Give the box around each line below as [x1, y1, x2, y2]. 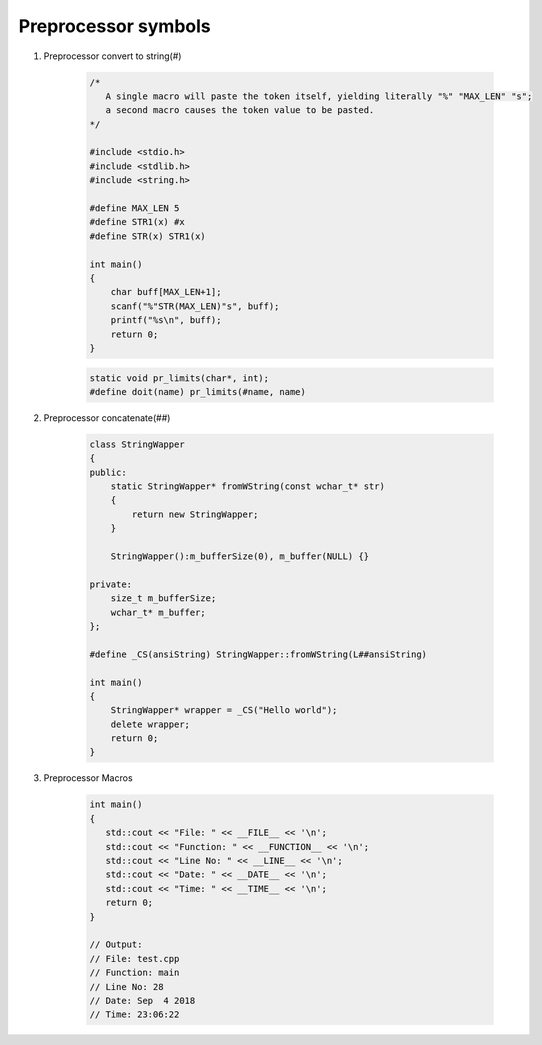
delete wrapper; [110, 718, 190, 730]
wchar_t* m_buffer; [110, 606, 207, 618]
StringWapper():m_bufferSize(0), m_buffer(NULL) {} [110, 551, 370, 562]
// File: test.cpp [89, 953, 180, 964]
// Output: [89, 939, 143, 950]
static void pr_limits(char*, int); [89, 372, 270, 384]
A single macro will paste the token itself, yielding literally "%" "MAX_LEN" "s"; [105, 90, 533, 102]
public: [89, 466, 127, 478]
